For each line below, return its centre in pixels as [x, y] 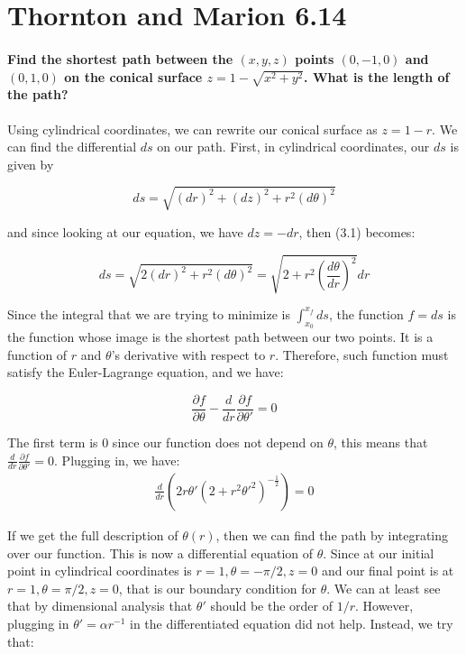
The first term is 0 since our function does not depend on [165, 442]
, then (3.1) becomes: [357, 231]
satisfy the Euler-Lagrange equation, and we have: [146, 372]
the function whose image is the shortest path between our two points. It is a [220, 337]
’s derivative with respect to [188, 354]
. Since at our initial [379, 553]
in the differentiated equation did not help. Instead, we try [292, 623]
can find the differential [72, 147]
